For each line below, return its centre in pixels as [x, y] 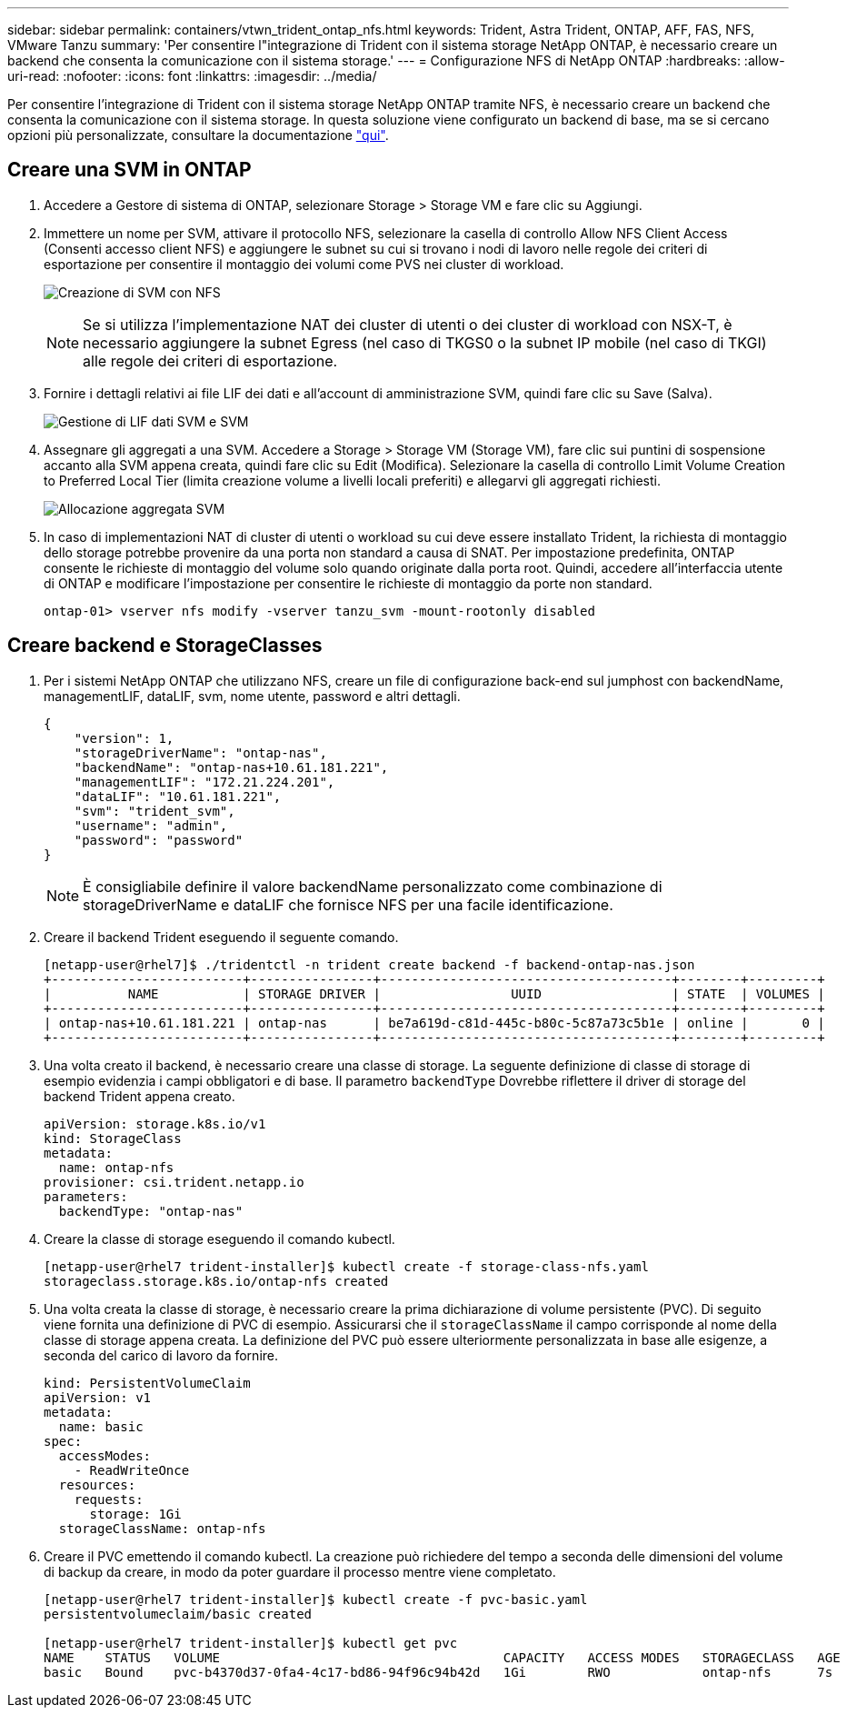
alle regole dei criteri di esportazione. [210, 361]
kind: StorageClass [113, 1138]
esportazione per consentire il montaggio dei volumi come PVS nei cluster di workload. [304, 264]
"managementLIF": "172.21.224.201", [204, 782]
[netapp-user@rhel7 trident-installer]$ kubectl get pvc [251, 1643]
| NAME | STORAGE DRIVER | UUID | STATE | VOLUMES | [434, 993]
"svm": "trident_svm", [154, 811]
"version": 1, [124, 738]
